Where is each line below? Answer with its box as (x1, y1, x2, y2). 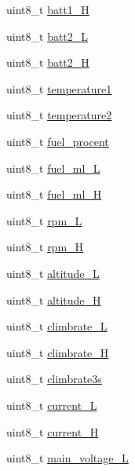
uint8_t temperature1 (6, 80, 112, 97)
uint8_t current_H (6, 423, 99, 440)
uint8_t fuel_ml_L (6, 159, 100, 176)
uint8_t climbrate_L (6, 318, 108, 334)
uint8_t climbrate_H (6, 344, 109, 360)
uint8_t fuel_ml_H (6, 186, 102, 203)
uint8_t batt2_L (6, 27, 89, 44)
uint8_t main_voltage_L (6, 450, 129, 466)
